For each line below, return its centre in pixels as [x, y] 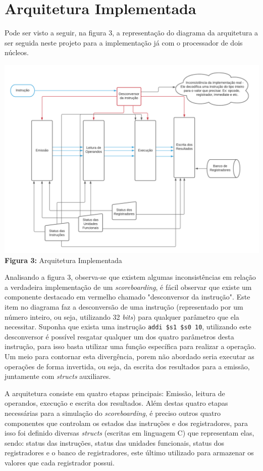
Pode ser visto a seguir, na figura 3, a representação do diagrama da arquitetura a [131, 33]
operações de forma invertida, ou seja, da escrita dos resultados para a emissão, [127, 366]
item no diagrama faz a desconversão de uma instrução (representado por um [124, 306]
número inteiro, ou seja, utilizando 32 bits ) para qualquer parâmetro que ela [122, 316]
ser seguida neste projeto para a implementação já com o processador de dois [124, 42]
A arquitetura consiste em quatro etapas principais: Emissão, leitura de [115, 393]
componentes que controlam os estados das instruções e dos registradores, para [126, 423]
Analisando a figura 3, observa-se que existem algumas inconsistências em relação [130, 277]
